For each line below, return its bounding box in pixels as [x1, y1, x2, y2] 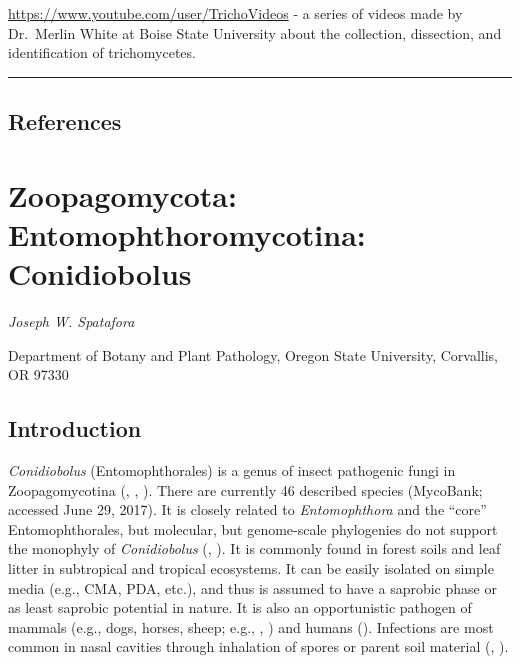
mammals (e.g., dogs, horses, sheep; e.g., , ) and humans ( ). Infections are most [8, 616, 494, 637]
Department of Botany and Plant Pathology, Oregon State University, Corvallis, [8, 344, 498, 365]
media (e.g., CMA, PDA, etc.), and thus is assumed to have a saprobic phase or [8, 577, 497, 598]
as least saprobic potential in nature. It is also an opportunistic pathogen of [8, 597, 472, 618]
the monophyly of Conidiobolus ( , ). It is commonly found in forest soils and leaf [8, 538, 501, 559]
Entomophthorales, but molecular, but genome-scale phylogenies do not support [8, 518, 498, 539]
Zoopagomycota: [8, 174, 237, 215]
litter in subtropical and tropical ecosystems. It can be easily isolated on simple [8, 558, 494, 579]
